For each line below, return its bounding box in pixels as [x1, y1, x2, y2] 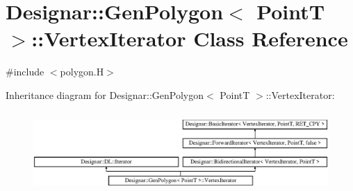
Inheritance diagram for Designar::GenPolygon [6, 87, 204, 102]
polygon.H [60, 64, 104, 79]
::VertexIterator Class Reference [31, 24, 348, 53]
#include [6, 64, 44, 79]
